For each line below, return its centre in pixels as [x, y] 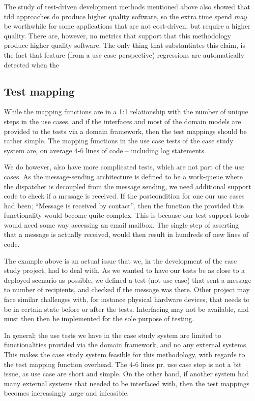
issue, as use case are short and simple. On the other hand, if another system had [127, 374]
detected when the [31, 64]
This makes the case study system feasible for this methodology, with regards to [125, 354]
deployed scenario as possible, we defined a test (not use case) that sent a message [128, 280]
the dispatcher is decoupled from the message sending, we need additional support [128, 186]
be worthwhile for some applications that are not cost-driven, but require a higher [127, 26]
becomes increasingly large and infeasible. [67, 393]
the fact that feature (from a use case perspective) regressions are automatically [124, 54]
